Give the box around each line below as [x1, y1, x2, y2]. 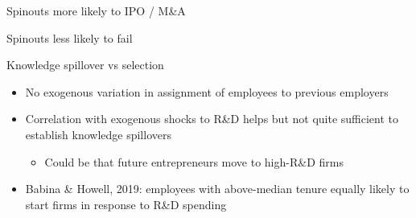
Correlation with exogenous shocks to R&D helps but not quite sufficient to [25, 110, 399, 127]
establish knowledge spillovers [25, 125, 171, 142]
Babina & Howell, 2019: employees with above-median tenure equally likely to [25, 180, 410, 197]
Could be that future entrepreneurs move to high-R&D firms [44, 153, 344, 170]
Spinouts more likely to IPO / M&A [6, 2, 186, 19]
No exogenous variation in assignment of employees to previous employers [25, 83, 389, 100]
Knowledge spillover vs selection [6, 56, 164, 73]
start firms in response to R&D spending [25, 195, 227, 212]
